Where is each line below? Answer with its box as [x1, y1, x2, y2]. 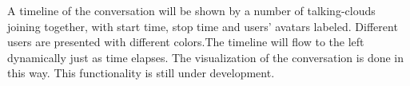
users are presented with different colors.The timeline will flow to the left [7, 33, 364, 50]
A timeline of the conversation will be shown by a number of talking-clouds [7, 2, 376, 18]
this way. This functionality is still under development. [7, 64, 275, 81]
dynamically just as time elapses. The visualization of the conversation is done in [7, 49, 404, 65]
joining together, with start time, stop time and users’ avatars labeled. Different [7, 18, 398, 34]
